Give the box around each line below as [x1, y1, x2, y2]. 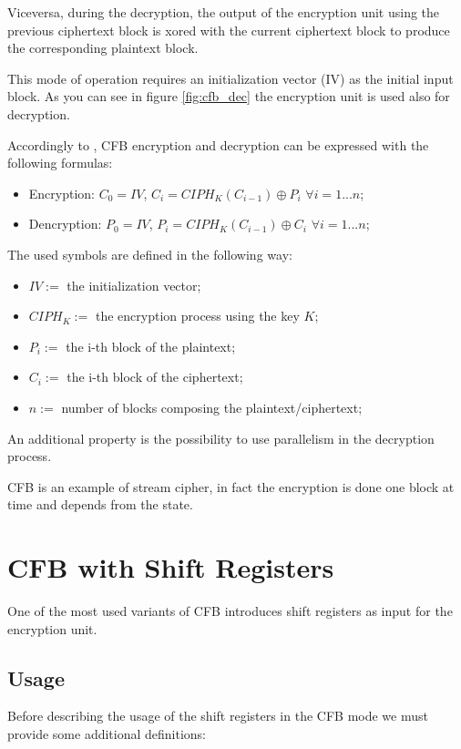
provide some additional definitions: [7, 723, 207, 743]
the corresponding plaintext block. [7, 38, 199, 57]
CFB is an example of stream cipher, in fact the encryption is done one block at [7, 477, 455, 496]
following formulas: [7, 153, 113, 172]
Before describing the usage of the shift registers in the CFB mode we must [7, 706, 428, 725]
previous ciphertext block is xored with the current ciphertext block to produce [7, 20, 450, 39]
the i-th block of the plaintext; [66, 336, 236, 355]
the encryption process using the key [95, 306, 300, 325]
